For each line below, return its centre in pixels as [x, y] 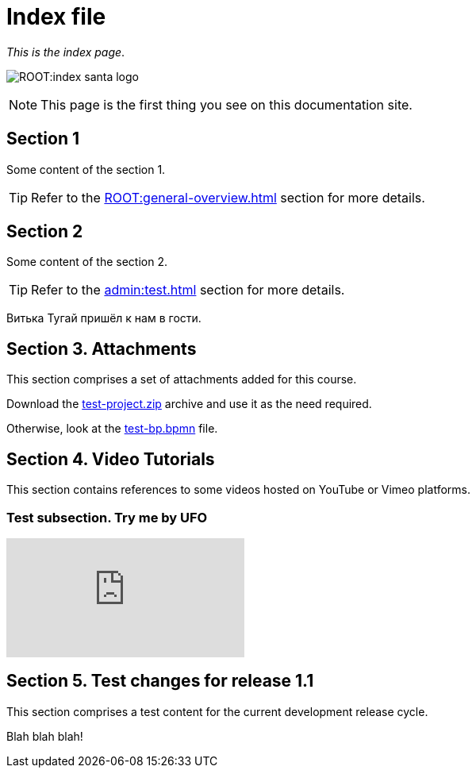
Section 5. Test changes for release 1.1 [160, 681]
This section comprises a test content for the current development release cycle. [217, 711]
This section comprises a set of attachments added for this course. [182, 379]
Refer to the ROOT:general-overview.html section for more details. [228, 197]
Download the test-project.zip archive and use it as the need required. [189, 404]
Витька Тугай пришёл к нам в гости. [104, 318]
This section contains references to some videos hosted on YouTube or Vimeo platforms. [238, 490]
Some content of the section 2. [87, 262]
